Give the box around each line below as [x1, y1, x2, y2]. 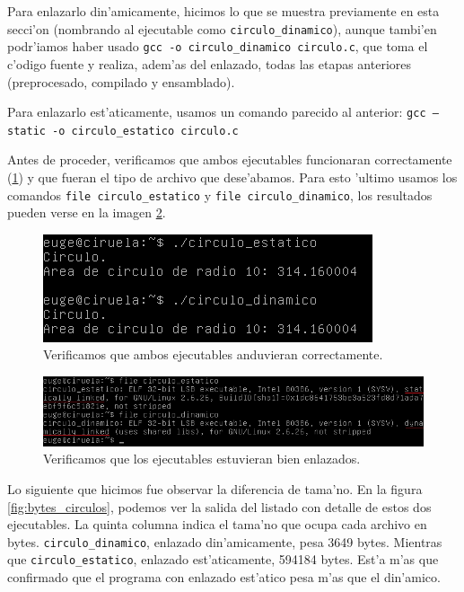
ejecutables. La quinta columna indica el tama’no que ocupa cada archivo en [7, 515, 427, 534]
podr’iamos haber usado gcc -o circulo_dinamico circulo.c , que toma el [7, 37, 428, 56]
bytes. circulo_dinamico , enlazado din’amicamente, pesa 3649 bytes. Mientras [7, 532, 442, 551]
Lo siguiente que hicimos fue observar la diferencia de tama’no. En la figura [7, 479, 423, 498]
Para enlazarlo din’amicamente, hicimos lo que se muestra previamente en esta [7, 2, 440, 20]
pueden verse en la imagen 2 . [7, 203, 166, 222]
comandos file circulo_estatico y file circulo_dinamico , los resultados [7, 185, 433, 204]
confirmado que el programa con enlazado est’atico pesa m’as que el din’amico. [7, 568, 441, 587]
